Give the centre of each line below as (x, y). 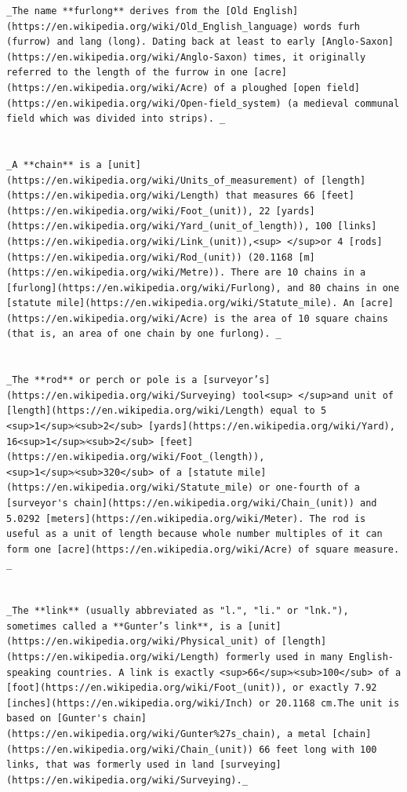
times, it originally (309, 57)
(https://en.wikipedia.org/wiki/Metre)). (116, 273)
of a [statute (196, 472)
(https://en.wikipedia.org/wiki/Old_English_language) (153, 26)
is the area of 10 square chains (301, 318)
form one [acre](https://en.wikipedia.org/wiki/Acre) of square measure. (203, 549)
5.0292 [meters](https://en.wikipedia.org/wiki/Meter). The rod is (186, 518)
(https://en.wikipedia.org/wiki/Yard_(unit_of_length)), (158, 226)
